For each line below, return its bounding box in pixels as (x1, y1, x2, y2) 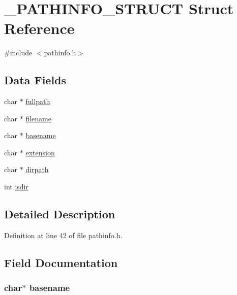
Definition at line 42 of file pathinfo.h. (4, 230, 123, 240)
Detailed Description (4, 206, 115, 222)
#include (4, 47, 33, 58)
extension (25, 147, 55, 157)
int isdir (4, 181, 28, 192)
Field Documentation (4, 254, 118, 270)
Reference (4, 18, 75, 39)
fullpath (25, 96, 50, 107)
